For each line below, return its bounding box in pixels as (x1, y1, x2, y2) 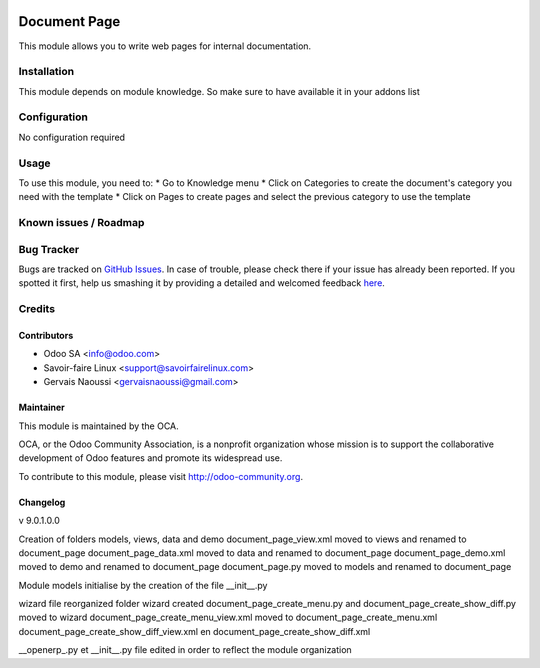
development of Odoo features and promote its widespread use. (18, 452, 283, 464)
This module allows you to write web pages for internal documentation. (18, 40, 312, 52)
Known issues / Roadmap (18, 216, 145, 230)
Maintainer (18, 401, 65, 414)
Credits (18, 302, 55, 316)
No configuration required (18, 131, 125, 143)
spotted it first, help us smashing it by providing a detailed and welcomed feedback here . (18, 277, 385, 289)
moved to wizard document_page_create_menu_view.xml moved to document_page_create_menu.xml (18, 611, 438, 624)
